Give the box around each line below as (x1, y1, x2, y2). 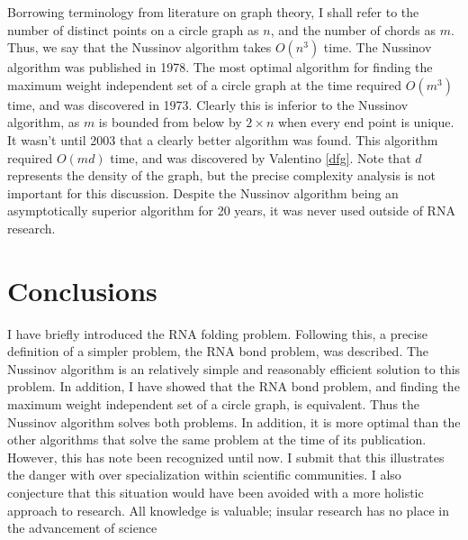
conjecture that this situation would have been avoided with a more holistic (7, 483, 424, 501)
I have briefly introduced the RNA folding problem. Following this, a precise (7, 324, 428, 343)
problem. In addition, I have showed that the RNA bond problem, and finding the (7, 377, 460, 396)
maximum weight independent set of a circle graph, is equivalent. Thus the (7, 395, 420, 414)
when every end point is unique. (277, 113, 454, 132)
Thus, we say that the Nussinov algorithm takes (7, 38, 272, 57)
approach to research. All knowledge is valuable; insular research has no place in (7, 500, 449, 519)
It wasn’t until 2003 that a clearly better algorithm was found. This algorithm (7, 130, 438, 149)
